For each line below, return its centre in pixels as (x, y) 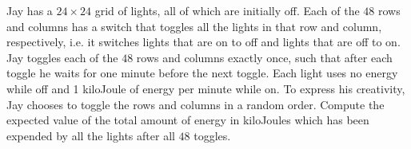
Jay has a (30, 10)
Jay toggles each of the (62, 57)
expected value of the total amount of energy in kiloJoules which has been (188, 120)
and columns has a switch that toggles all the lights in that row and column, (194, 26)
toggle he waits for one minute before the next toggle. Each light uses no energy (202, 73)
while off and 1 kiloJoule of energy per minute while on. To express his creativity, (206, 88)
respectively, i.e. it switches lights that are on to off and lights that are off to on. (204, 42)
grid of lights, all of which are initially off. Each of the (227, 10)
